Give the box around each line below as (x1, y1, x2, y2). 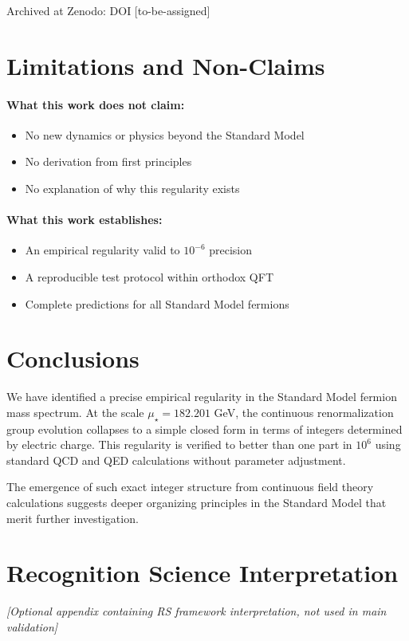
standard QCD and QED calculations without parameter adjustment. (6, 451, 346, 468)
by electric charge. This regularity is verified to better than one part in (6, 436, 352, 453)
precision (209, 242, 253, 258)
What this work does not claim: (6, 96, 185, 112)
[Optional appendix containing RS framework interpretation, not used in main (6, 603, 387, 619)
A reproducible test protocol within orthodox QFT (25, 268, 273, 285)
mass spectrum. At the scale (6, 403, 144, 420)
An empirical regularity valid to (25, 242, 180, 258)
